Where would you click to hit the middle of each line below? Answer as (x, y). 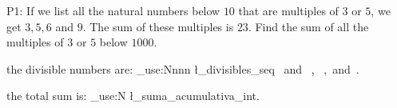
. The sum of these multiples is (158, 26)
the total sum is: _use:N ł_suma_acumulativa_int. (133, 96)
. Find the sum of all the (308, 26)
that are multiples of (288, 10)
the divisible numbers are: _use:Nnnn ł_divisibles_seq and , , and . (183, 68)
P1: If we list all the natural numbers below (113, 10)
